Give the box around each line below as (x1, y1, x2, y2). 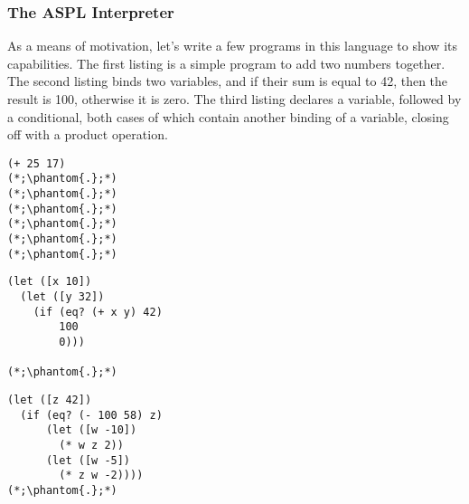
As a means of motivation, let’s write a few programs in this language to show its (7, 36, 457, 55)
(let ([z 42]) (7, 393, 92, 406)
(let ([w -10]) (45, 423, 137, 437)
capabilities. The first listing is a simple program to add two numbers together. (7, 53, 446, 72)
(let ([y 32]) (20, 290, 105, 304)
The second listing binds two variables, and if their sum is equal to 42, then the (7, 71, 448, 90)
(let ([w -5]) (45, 453, 131, 467)
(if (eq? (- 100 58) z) (20, 408, 163, 422)
